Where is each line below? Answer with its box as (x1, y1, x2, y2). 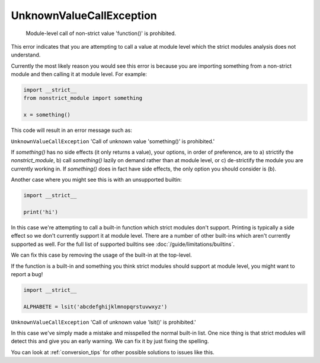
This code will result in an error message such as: (11, 127, 133, 134)
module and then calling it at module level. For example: (11, 71, 148, 78)
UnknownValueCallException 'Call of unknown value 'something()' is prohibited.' (11, 137, 215, 145)
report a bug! (11, 270, 43, 277)
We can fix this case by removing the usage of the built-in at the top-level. (11, 251, 192, 258)
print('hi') (23, 209, 59, 215)
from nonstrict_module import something (23, 95, 142, 102)
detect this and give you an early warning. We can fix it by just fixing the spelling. (11, 337, 209, 345)
